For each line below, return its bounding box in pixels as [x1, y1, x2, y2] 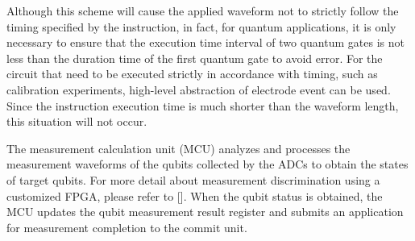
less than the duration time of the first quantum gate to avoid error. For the [6, 49, 383, 66]
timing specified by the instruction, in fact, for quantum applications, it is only [6, 18, 396, 35]
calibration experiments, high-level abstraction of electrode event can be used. [6, 81, 391, 98]
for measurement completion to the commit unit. [6, 218, 247, 235]
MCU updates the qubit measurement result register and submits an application [6, 203, 404, 220]
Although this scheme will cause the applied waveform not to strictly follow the [6, 2, 399, 19]
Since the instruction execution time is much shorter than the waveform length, [6, 97, 399, 114]
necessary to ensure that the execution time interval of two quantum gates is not [6, 34, 405, 51]
